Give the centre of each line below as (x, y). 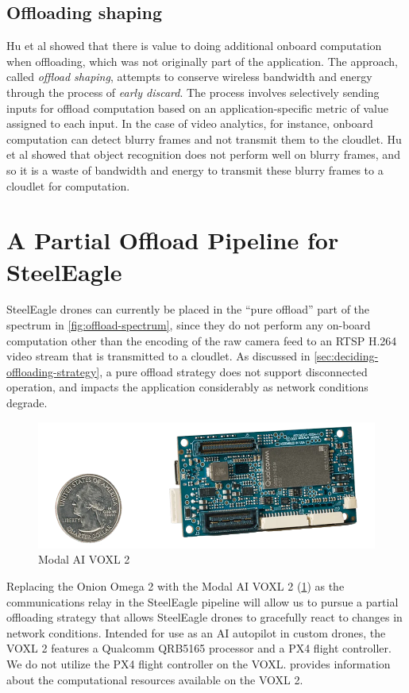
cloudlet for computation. (68, 185)
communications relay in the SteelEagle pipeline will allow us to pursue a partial (203, 601)
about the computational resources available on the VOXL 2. (155, 679)
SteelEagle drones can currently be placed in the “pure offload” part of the (188, 309)
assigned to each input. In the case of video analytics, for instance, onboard (190, 123)
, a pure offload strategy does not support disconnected (233, 371)
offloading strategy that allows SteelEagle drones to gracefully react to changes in (204, 617)
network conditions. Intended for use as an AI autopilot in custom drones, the (196, 632)
